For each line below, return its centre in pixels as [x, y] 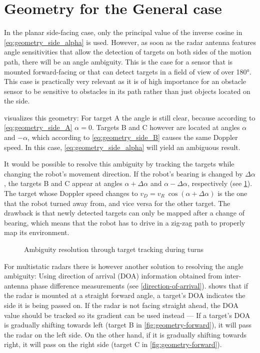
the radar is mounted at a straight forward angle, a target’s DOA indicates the [125, 295]
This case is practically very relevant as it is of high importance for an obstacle [125, 81]
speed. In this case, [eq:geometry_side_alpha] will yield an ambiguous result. [122, 147]
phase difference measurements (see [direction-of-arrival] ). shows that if [139, 285]
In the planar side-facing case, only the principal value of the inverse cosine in [123, 32]
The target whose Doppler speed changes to [71, 193]
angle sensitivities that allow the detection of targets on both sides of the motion [128, 52]
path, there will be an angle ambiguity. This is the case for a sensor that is [118, 61]
